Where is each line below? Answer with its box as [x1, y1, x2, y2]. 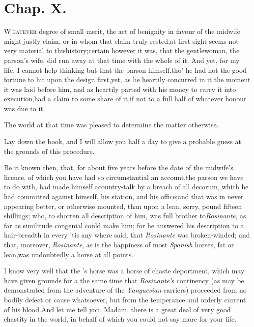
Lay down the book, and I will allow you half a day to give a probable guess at [4, 136, 241, 147]
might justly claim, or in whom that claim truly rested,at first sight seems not [4, 35, 239, 46]
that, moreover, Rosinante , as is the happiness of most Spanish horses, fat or [4, 239, 234, 249]
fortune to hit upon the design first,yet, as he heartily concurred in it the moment [4, 74, 251, 85]
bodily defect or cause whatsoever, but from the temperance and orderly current [4, 294, 246, 304]
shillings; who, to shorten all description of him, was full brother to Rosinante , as [4, 210, 246, 221]
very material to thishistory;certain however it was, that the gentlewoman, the [4, 45, 240, 56]
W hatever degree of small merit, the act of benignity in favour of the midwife [4, 26, 240, 36]
